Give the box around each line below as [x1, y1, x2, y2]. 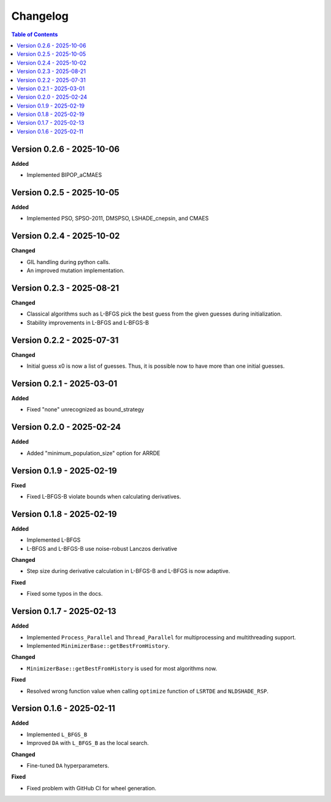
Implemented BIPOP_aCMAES [26, 171, 102, 179]
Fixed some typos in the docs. [26, 590, 103, 598]
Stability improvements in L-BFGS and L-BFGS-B [26, 319, 150, 326]
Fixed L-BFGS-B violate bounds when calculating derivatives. [26, 493, 181, 500]
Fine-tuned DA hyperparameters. [26, 761, 110, 769]
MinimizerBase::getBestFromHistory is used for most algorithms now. [26, 664, 218, 672]
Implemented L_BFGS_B [26, 731, 88, 738]
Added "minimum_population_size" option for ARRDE [26, 449, 161, 457]
